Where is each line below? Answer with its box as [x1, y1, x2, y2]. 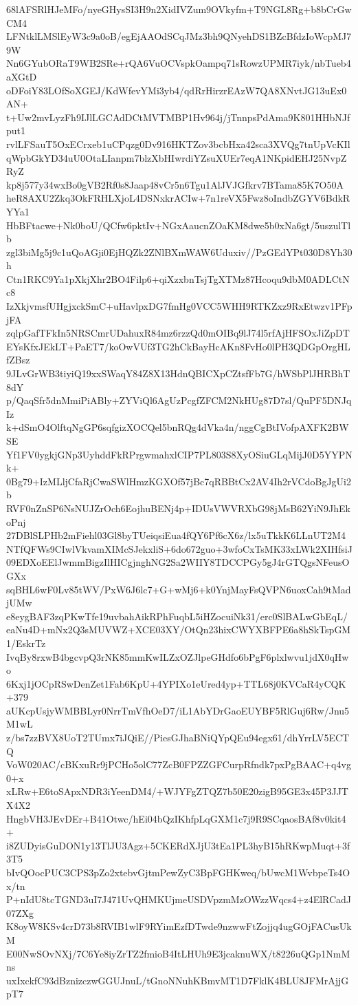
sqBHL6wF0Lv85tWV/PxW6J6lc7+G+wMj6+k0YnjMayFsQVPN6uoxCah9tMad [6, 582, 351, 596]
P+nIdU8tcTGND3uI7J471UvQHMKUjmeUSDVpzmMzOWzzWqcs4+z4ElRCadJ [6, 892, 352, 907]
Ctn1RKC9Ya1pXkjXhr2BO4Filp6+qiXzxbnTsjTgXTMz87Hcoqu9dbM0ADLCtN [6, 271, 350, 286]
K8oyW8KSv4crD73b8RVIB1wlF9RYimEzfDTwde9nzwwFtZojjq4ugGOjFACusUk [6, 919, 352, 933]
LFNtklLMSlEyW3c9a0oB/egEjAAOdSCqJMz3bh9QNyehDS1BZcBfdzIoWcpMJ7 [6, 29, 352, 43]
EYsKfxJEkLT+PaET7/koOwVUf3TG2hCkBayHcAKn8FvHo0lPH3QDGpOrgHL [6, 339, 350, 353]
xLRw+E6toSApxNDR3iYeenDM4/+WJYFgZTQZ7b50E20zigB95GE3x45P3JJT [6, 784, 348, 798]
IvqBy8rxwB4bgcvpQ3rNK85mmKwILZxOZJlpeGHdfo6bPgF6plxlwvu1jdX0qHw [6, 649, 349, 664]
